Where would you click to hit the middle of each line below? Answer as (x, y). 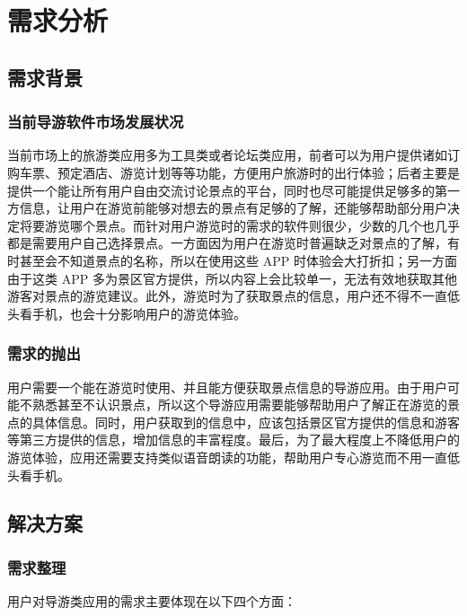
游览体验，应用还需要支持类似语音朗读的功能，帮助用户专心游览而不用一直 (227, 457)
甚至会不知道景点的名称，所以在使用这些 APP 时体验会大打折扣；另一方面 (238, 260)
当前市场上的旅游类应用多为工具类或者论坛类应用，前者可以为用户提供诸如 (227, 155)
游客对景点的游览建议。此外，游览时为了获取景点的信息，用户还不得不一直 (227, 296)
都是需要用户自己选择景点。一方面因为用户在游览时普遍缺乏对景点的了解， (227, 243)
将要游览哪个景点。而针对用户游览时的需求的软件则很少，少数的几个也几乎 (239, 225)
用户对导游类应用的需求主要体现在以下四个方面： (152, 601)
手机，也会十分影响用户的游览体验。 (139, 313)
